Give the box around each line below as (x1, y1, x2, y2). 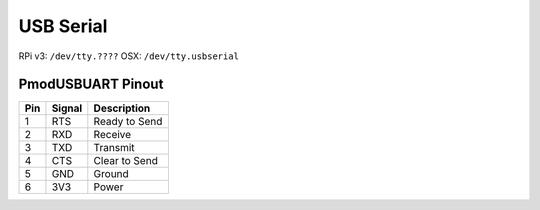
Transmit (93, 141, 135, 155)
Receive (93, 128, 132, 142)
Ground (93, 167, 129, 181)
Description (93, 101, 151, 115)
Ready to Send (93, 115, 163, 129)
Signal (51, 101, 83, 115)
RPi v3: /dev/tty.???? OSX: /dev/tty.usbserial (18, 50, 240, 62)
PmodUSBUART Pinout (18, 76, 164, 93)
